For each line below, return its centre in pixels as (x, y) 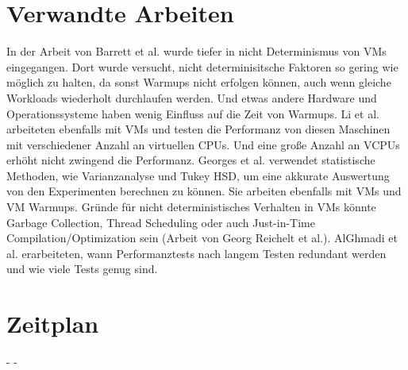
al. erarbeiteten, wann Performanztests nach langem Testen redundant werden (196, 253)
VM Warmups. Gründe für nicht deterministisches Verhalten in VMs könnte (191, 207)
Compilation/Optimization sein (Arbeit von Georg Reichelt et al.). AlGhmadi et (202, 238)
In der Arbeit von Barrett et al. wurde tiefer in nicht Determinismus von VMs (196, 51)
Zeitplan (53, 324)
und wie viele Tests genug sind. (82, 269)
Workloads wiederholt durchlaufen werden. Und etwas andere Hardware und (192, 97)
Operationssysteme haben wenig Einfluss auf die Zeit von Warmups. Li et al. (193, 113)
